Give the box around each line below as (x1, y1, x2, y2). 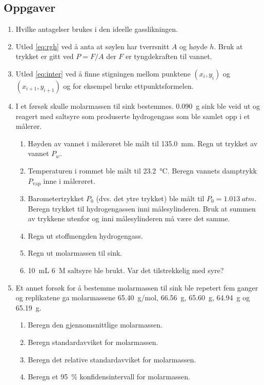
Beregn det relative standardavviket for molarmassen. (28, 354, 196, 364)
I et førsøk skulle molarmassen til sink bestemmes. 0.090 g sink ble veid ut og (15, 100, 260, 111)
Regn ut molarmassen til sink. (28, 247, 123, 258)
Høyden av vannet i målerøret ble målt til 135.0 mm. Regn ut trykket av (28, 138, 258, 148)
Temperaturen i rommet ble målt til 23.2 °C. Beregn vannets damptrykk (28, 165, 257, 176)
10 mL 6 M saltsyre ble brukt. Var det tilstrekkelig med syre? (28, 264, 224, 275)
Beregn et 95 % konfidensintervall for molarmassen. (28, 371, 190, 382)
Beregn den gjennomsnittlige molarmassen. (28, 319, 163, 330)
